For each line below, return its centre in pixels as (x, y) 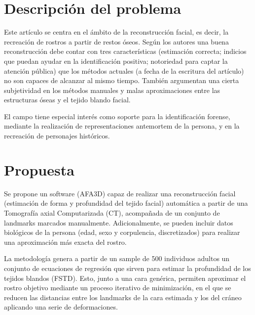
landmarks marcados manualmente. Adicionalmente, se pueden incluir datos (119, 222)
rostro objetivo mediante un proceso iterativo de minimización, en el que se (118, 288)
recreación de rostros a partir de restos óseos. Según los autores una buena (116, 41)
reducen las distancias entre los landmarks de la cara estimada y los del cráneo (123, 297)
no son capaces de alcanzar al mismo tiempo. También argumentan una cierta (122, 80)
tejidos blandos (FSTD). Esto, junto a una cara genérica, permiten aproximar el (125, 278)
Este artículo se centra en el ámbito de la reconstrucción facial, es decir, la (116, 32)
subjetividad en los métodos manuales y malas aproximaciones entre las (112, 90)
